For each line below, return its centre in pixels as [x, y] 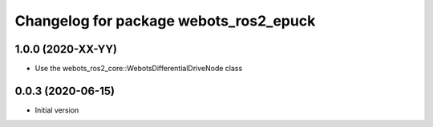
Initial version [57, 110]
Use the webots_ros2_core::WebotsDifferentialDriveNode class [139, 69]
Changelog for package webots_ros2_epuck [165, 21]
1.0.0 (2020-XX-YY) [66, 49]
